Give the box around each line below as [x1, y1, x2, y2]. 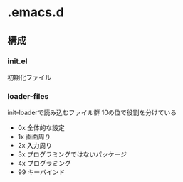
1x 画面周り [17, 132, 51, 141]
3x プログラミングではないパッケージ [17, 150, 127, 159]
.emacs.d [7, 4, 64, 21]
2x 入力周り [17, 141, 52, 150]
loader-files [7, 91, 49, 101]
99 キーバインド [17, 168, 66, 176]
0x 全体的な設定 [17, 124, 66, 132]
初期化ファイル [7, 73, 51, 82]
